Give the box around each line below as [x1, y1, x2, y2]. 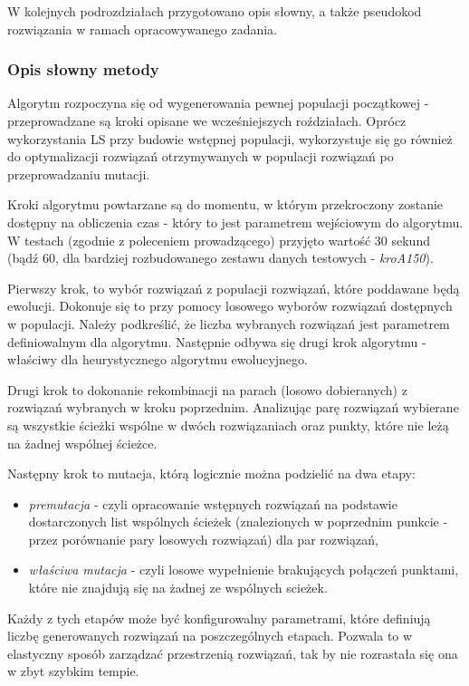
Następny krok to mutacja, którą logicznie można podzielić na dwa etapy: [7, 464, 416, 483]
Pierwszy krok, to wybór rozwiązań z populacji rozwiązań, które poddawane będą [7, 278, 460, 297]
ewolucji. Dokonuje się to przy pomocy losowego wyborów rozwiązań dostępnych [7, 296, 453, 315]
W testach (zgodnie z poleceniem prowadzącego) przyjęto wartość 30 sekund [7, 230, 430, 249]
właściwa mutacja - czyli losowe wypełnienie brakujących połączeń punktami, [28, 560, 459, 579]
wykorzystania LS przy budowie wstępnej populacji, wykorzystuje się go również [7, 129, 453, 148]
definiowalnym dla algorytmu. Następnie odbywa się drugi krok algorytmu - [7, 332, 426, 351]
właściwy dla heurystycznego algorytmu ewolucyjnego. [7, 350, 308, 369]
